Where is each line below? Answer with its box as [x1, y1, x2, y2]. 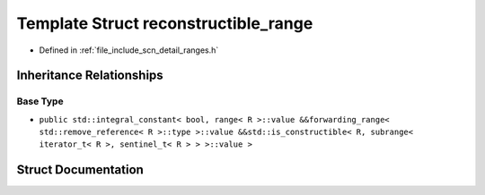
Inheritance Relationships [16, 68, 163, 83]
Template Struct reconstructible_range [16, 13, 313, 33]
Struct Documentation [16, 162, 144, 178]
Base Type [16, 95, 64, 107]
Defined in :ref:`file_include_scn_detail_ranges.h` [39, 45, 219, 55]
